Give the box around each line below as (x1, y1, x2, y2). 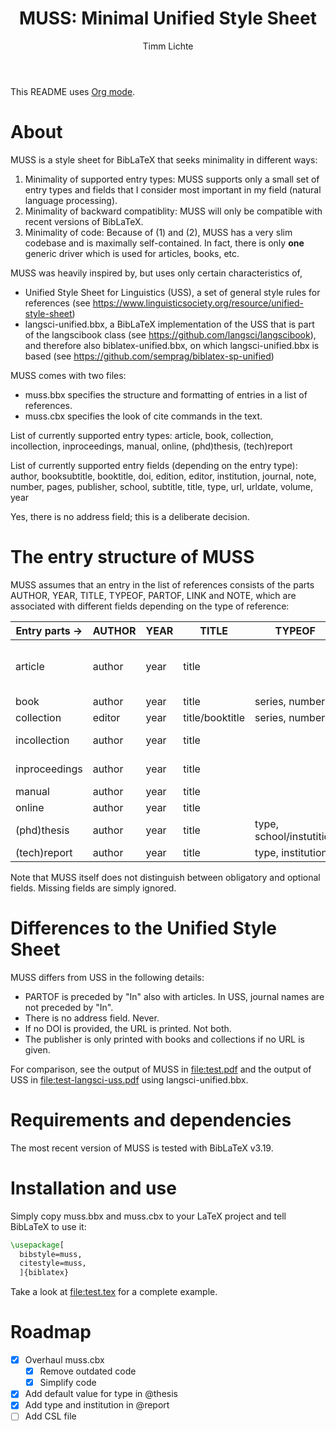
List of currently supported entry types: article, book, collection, (10, 429, 274, 441)
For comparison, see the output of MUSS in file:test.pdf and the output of (10, 1063, 312, 1075)
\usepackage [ (10, 1240, 65, 1250)
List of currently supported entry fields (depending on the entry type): (10, 459, 298, 471)
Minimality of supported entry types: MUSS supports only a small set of (24, 173, 320, 185)
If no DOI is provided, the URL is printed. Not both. (24, 1022, 232, 1034)
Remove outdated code (39, 1365, 137, 1377)
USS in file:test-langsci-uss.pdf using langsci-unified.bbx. (10, 1073, 249, 1086)
